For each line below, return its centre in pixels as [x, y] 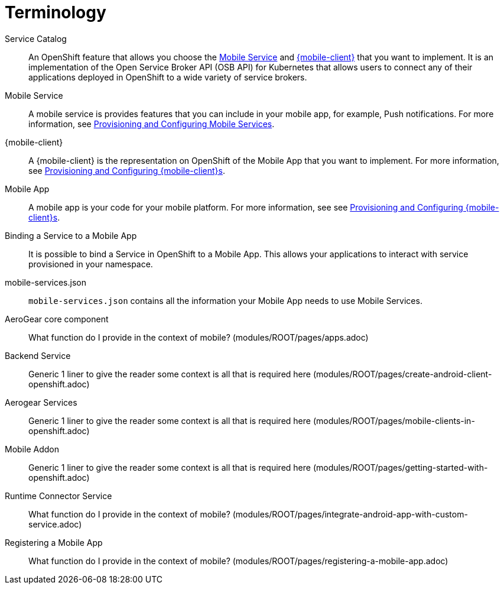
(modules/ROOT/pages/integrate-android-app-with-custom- [350, 514]
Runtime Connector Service [58, 496]
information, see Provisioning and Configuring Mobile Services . [152, 124]
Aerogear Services [41, 402]
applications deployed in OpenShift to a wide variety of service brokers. [168, 77]
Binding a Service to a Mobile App [71, 235]
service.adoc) [55, 524]
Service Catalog [36, 38]
